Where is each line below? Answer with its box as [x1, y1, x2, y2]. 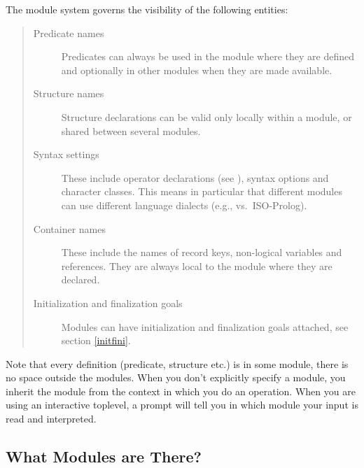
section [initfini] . [61, 333, 131, 348]
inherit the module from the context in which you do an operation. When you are [6, 383, 356, 398]
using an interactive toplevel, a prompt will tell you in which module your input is [6, 397, 358, 412]
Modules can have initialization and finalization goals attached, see [61, 319, 349, 334]
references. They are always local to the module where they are [61, 258, 332, 273]
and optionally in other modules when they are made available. [61, 62, 332, 77]
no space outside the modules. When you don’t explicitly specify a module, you [6, 370, 346, 385]
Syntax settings [33, 147, 99, 162]
